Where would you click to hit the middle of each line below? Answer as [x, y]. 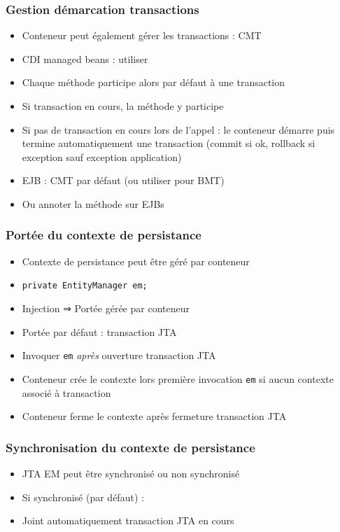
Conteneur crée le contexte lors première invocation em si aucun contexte [178, 378]
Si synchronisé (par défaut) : [83, 497]
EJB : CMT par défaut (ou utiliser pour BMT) [123, 180]
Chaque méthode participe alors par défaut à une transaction [154, 82]
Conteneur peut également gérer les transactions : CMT [142, 35]
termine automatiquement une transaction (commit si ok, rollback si [169, 143]
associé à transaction [66, 392]
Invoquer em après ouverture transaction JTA [119, 355]
